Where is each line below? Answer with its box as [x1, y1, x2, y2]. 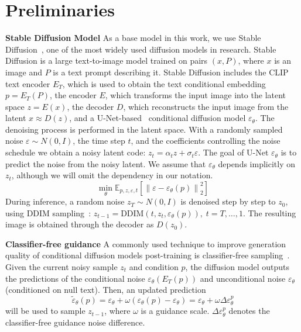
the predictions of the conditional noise [5, 272, 145, 284]
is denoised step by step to [180, 195, 276, 207]
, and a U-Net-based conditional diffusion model [69, 112, 246, 124]
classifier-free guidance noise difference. [5, 316, 145, 328]
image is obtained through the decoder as [5, 218, 154, 230]
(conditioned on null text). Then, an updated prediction [5, 283, 206, 296]
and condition [129, 261, 179, 273]
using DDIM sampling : [5, 206, 91, 219]
